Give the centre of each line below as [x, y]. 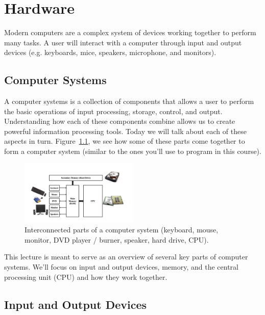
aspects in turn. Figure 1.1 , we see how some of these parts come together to [125, 141]
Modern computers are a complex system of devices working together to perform [130, 32]
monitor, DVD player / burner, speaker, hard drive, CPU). [117, 239]
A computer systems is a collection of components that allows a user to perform [129, 101]
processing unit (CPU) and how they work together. [86, 277]
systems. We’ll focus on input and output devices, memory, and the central [121, 266]
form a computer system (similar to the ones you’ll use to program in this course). [133, 151]
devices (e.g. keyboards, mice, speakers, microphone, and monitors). [110, 52]
